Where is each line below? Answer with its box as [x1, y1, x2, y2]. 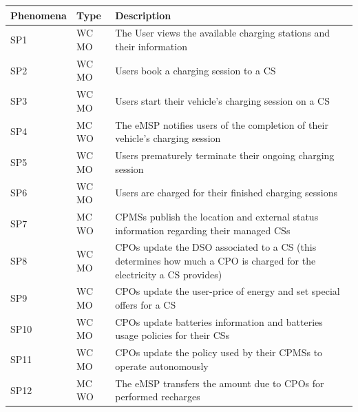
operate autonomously [115, 358, 209, 373]
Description [115, 8, 171, 22]
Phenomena [10, 8, 67, 22]
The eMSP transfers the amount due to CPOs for [115, 375, 324, 390]
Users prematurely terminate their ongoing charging [115, 148, 335, 163]
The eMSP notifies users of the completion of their [115, 117, 328, 132]
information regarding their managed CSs [115, 223, 291, 237]
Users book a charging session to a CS [115, 63, 276, 77]
